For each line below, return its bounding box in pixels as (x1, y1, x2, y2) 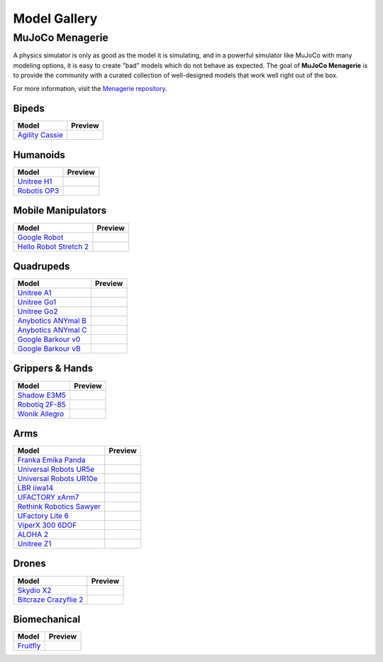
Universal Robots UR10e (17, 474, 99, 484)
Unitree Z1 (17, 539, 52, 549)
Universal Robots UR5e (17, 465, 95, 475)
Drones (13, 558, 46, 570)
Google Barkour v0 (17, 334, 81, 344)
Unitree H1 (17, 176, 52, 186)
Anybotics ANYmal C (17, 325, 88, 335)
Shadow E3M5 (17, 390, 67, 400)
